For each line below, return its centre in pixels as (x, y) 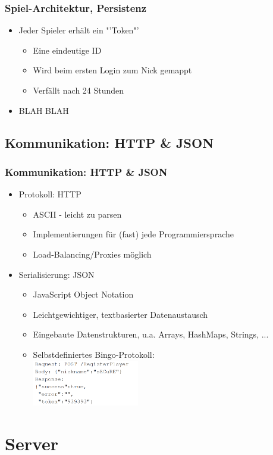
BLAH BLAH (44, 110)
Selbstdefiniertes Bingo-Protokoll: (94, 354)
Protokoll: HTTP (50, 194)
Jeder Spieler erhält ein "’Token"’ (79, 30)
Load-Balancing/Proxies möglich (92, 254)
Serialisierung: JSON (57, 274)
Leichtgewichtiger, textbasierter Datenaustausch (120, 314)
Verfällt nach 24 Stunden (79, 90)
